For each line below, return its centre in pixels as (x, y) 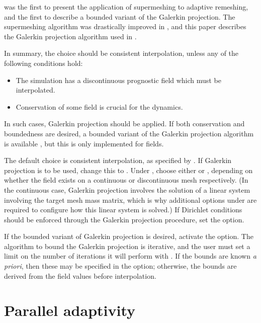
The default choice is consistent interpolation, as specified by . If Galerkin (118, 160)
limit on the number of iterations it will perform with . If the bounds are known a (130, 256)
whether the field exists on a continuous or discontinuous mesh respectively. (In (126, 180)
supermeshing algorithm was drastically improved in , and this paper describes (125, 26)
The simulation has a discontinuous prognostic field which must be (118, 80)
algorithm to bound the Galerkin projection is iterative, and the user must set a (127, 246)
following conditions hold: (43, 63)
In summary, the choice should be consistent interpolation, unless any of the (121, 53)
